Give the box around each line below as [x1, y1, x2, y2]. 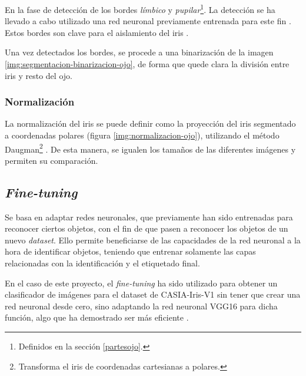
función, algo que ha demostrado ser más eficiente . [5, 311, 189, 324]
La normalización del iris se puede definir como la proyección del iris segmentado [5, 117, 296, 130]
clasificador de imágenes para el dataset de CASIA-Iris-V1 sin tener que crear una [5, 288, 301, 301]
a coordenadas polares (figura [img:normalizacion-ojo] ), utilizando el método [5, 129, 280, 141]
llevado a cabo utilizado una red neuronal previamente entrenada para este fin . [5, 15, 291, 27]
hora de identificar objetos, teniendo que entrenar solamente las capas [5, 245, 256, 258]
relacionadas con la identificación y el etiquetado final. [5, 257, 200, 269]
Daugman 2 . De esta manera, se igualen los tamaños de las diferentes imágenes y [5, 141, 296, 155]
